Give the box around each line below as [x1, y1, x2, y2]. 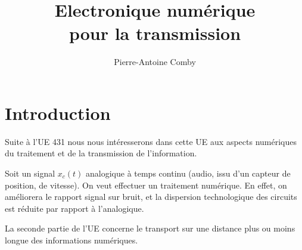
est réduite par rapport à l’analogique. [5, 202, 144, 214]
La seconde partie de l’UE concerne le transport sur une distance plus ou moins [5, 222, 295, 234]
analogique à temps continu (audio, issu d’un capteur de [86, 167, 291, 180]
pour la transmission [69, 21, 241, 45]
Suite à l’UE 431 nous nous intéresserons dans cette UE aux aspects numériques [5, 135, 297, 147]
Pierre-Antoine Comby [114, 55, 196, 68]
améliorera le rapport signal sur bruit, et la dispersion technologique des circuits [5, 190, 297, 203]
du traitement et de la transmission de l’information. [5, 147, 197, 159]
